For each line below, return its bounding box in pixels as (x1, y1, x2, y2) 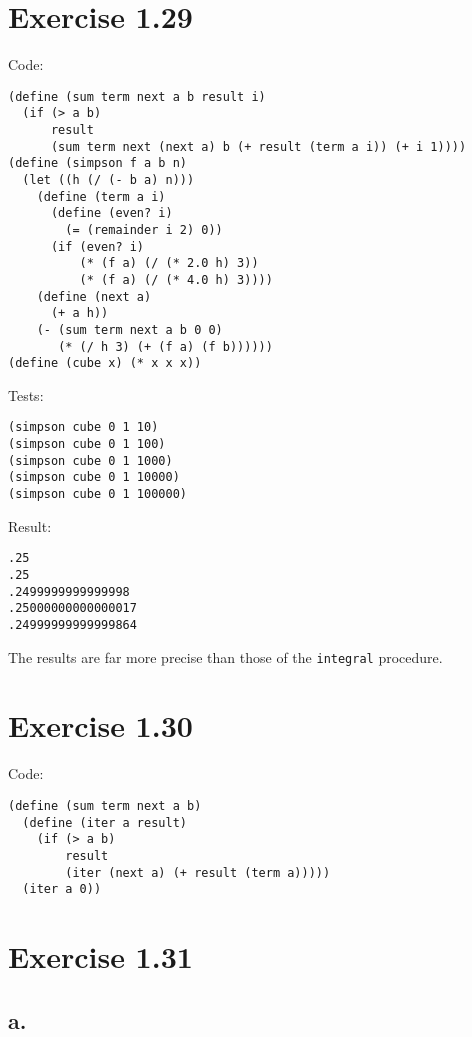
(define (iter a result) (22, 815, 187, 830)
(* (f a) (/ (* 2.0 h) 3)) (79, 256, 259, 271)
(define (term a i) (36, 189, 166, 204)
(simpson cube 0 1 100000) (8, 487, 187, 502)
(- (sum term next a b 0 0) (36, 322, 223, 337)
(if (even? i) (50, 239, 145, 254)
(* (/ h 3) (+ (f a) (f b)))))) (58, 339, 273, 354)
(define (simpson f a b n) (8, 156, 187, 171)
